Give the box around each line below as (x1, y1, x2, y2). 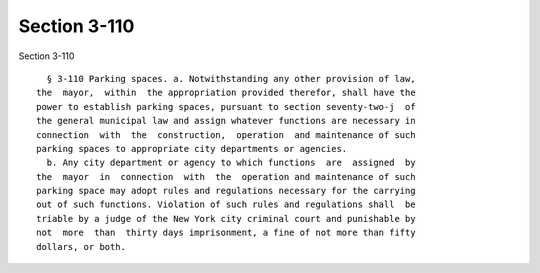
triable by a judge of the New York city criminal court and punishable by (36, 213, 416, 224)
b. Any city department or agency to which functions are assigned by (46, 157, 416, 169)
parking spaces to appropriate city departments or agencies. (36, 143, 348, 154)
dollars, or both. (36, 241, 127, 252)
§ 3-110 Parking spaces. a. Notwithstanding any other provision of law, (46, 73, 416, 84)
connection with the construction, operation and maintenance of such (36, 129, 416, 140)
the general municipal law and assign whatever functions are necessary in (36, 115, 416, 127)
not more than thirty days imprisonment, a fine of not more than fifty (36, 227, 416, 239)
